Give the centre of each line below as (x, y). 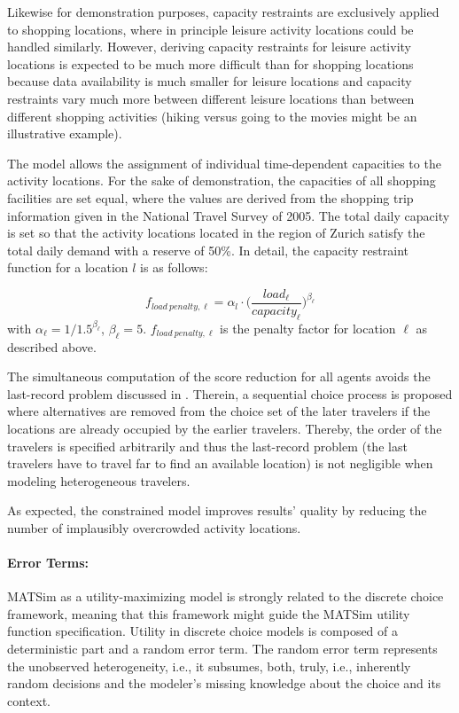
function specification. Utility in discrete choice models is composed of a (203, 631)
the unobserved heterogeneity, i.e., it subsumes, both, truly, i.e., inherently (209, 666)
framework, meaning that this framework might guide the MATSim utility (209, 613)
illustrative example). (65, 133)
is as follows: (174, 267)
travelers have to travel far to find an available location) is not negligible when (220, 463)
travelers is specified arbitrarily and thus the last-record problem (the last (207, 446)
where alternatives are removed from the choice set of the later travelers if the (219, 411)
